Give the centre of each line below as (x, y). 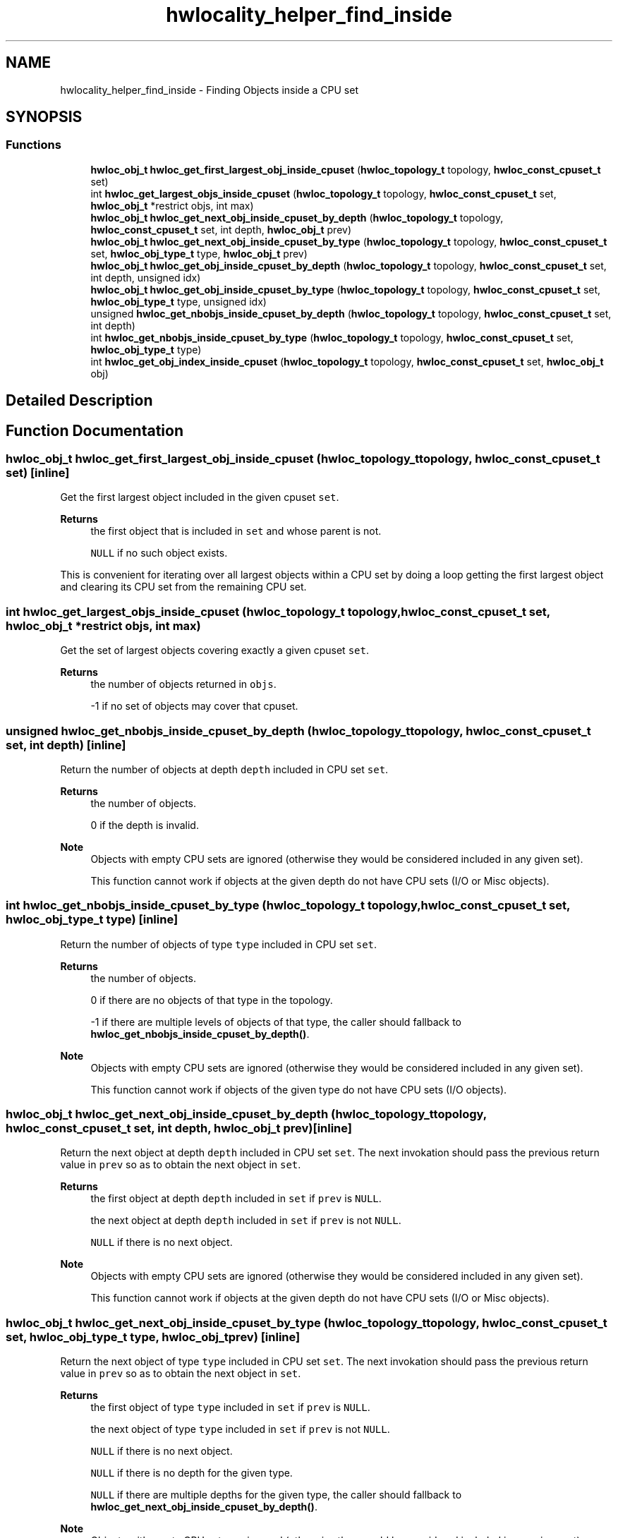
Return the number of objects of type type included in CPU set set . (219, 944)
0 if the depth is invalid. (145, 825)
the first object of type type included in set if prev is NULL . (230, 1407)
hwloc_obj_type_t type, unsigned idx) (178, 301)
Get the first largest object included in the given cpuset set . (200, 497)
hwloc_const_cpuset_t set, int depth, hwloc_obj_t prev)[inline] (179, 1128)
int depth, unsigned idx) (146, 277)
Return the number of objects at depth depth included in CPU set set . (224, 769)
